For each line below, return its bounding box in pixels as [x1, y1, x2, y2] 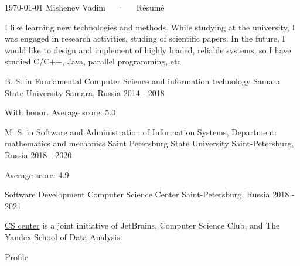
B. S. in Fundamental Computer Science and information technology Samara [5, 74, 280, 87]
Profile [5, 250, 28, 262]
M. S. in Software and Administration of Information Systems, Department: [5, 125, 277, 138]
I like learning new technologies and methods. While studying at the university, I [5, 21, 295, 33]
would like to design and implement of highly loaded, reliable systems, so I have [5, 43, 291, 56]
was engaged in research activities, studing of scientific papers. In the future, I [5, 32, 285, 45]
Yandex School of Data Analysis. [5, 230, 122, 243]
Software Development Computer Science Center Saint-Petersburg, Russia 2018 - [5, 188, 295, 200]
